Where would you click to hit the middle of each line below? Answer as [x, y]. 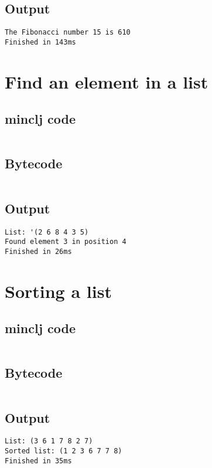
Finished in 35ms [38, 461]
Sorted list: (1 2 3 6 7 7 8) [64, 451]
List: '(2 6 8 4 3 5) [47, 232]
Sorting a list [58, 291]
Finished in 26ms [38, 251]
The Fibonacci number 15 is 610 [68, 33]
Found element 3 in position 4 [66, 242]
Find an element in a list [107, 81]
